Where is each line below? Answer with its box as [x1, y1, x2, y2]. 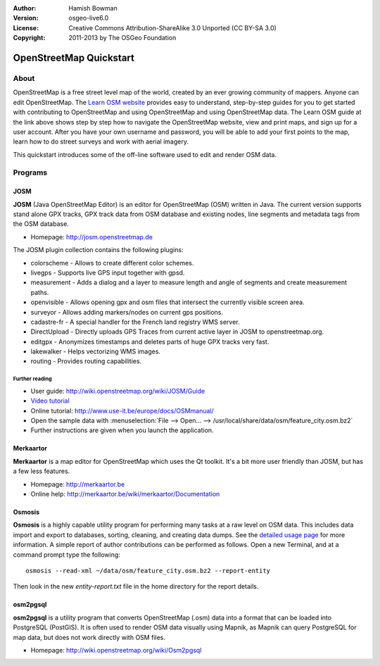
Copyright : [13, 34, 46, 42]
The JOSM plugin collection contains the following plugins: [13, 246, 184, 254]
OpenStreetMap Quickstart [13, 51, 135, 63]
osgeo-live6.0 [68, 14, 109, 23]
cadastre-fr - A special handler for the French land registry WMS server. [30, 318, 240, 326]
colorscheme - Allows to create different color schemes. [30, 258, 194, 267]
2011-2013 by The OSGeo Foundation [68, 34, 177, 42]
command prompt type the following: [13, 550, 121, 559]
